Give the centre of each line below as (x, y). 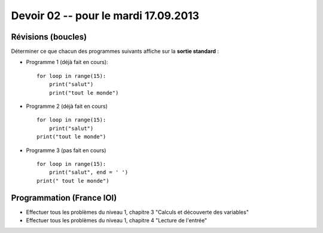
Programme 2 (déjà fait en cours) (67, 106)
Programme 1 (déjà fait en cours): (67, 62)
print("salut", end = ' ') (89, 173)
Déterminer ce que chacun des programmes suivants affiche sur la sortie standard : (115, 52)
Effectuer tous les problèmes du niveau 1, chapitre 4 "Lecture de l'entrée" (117, 220)
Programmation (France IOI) (64, 198)
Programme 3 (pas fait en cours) (66, 150)
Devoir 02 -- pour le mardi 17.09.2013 (105, 16)
